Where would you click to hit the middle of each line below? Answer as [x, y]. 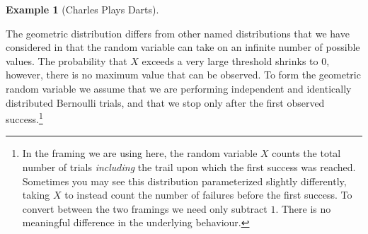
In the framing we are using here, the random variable [140, 153]
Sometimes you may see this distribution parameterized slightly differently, [184, 181]
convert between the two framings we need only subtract [145, 208]
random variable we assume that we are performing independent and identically [179, 88]
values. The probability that [67, 60]
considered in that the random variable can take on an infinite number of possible [183, 47]
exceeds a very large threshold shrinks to [230, 60]
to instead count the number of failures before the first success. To [208, 195]
